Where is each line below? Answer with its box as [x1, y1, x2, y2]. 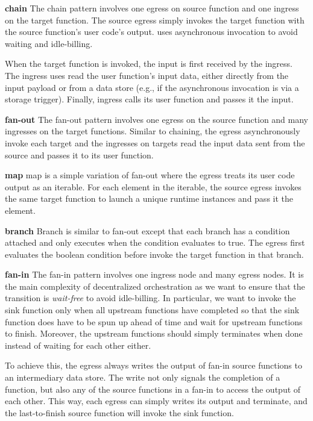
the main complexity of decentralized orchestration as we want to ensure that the [5, 279, 305, 292]
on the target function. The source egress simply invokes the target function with [5, 13, 305, 26]
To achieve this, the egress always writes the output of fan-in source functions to [5, 359, 302, 372]
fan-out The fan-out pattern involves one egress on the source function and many [5, 113, 309, 125]
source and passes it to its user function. [5, 148, 154, 161]
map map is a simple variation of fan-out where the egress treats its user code [5, 169, 295, 181]
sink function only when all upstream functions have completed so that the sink [5, 304, 300, 316]
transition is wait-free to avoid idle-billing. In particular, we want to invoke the [5, 292, 296, 304]
